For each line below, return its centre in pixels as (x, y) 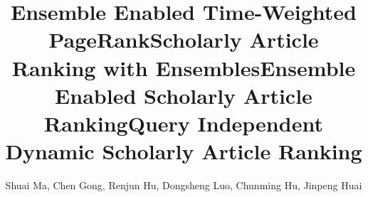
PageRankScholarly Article (184, 39)
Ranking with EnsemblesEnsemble (184, 67)
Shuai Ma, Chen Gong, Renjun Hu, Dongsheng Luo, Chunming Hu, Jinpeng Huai (184, 185)
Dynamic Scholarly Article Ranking (184, 151)
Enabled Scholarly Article (184, 95)
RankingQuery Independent (184, 123)
